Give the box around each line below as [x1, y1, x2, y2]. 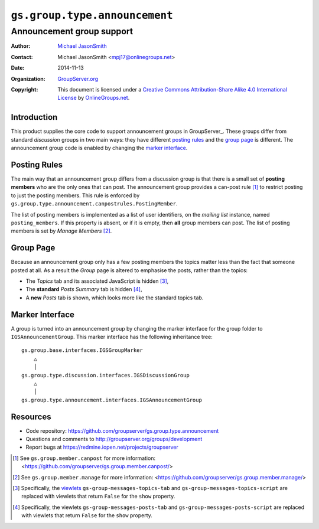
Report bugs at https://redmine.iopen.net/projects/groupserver [25, 443, 178, 451]
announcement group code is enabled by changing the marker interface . [11, 145, 188, 152]
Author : [11, 43, 31, 50]
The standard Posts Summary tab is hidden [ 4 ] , [25, 286, 142, 293]
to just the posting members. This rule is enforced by [11, 192, 140, 199]
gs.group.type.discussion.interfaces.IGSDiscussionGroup [21, 372, 190, 378]
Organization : [11, 75, 45, 82]
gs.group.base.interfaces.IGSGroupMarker [21, 347, 143, 354]
